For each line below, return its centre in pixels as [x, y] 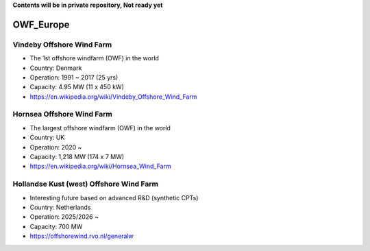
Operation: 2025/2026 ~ [64, 217]
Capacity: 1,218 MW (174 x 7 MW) [77, 157]
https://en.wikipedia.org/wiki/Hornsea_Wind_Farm [100, 166]
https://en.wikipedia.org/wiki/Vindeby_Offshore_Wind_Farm [113, 97]
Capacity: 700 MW [56, 226]
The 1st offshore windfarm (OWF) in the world [94, 58]
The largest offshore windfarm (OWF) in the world [100, 128]
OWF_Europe [41, 24]
